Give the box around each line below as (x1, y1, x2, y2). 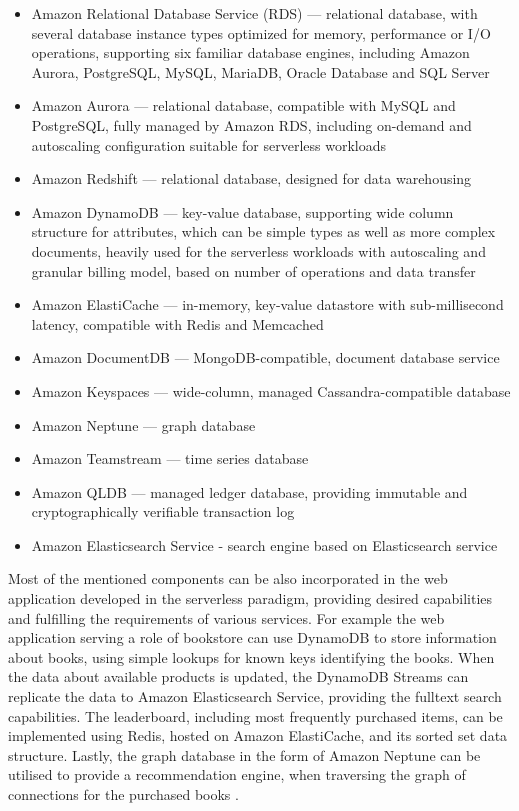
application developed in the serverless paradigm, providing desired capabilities (8, 588, 493, 609)
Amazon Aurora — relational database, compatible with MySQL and (31, 95, 456, 116)
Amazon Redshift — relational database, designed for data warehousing (31, 168, 472, 189)
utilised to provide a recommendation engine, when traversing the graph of (8, 764, 466, 785)
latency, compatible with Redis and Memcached (31, 313, 324, 334)
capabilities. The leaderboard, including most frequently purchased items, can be (8, 705, 503, 726)
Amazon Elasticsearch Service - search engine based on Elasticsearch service (31, 534, 498, 555)
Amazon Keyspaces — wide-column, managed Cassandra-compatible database (31, 380, 511, 401)
